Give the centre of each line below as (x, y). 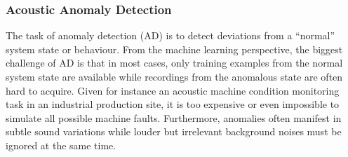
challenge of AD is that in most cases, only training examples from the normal (174, 63)
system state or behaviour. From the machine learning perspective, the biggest (174, 49)
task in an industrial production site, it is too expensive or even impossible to (173, 104)
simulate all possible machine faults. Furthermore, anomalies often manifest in (174, 117)
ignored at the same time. (61, 145)
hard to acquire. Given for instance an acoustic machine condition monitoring (173, 90)
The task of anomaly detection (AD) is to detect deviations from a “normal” (170, 35)
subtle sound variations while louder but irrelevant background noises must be (174, 131)
